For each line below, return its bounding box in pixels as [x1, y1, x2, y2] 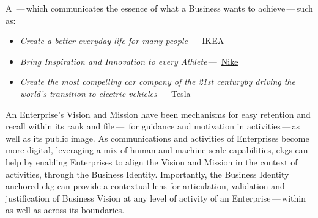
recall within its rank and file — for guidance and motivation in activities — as [6, 120, 300, 133]
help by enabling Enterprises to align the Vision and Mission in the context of [6, 155, 298, 168]
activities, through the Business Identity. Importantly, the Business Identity [6, 167, 289, 180]
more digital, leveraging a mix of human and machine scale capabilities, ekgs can [6, 144, 308, 156]
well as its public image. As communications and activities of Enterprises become [6, 131, 309, 144]
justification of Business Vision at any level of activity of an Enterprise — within [6, 191, 306, 204]
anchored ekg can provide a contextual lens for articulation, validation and [6, 180, 285, 192]
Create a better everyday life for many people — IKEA [20, 34, 224, 47]
